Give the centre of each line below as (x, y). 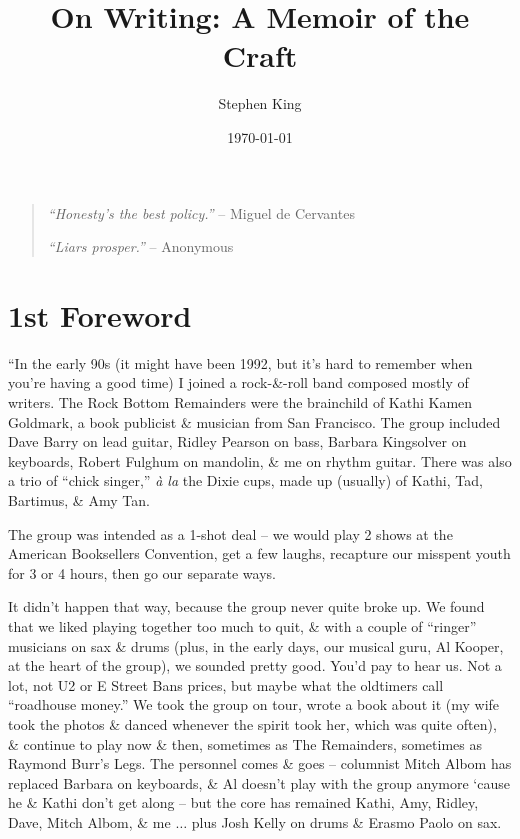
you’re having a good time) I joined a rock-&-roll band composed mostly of (238, 382)
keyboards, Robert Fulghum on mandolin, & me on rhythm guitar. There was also (260, 460)
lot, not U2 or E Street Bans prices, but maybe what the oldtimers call (226, 684)
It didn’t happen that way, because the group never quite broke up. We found (246, 606)
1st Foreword (100, 314)
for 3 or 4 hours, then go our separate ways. (142, 572)
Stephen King (260, 103)
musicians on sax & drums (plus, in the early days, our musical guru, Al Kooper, (256, 645)
